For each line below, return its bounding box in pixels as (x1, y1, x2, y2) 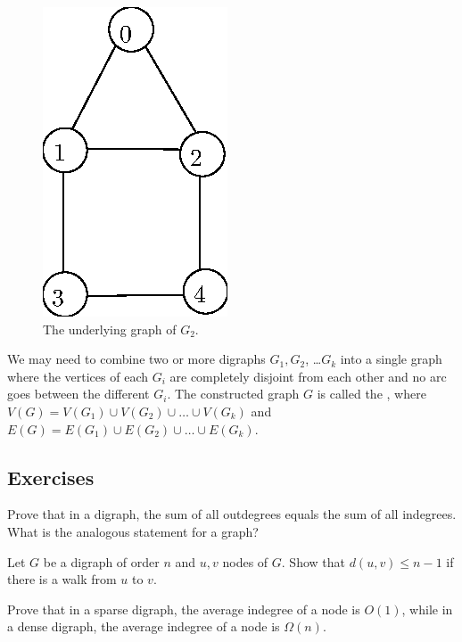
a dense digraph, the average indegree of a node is (7, 617, 280, 636)
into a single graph (340, 350, 442, 368)
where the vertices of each (7, 366, 149, 385)
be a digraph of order (43, 552, 160, 571)
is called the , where (317, 384, 426, 403)
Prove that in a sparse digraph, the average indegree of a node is (7, 599, 360, 618)
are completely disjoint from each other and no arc (169, 366, 447, 385)
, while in (401, 599, 453, 618)
